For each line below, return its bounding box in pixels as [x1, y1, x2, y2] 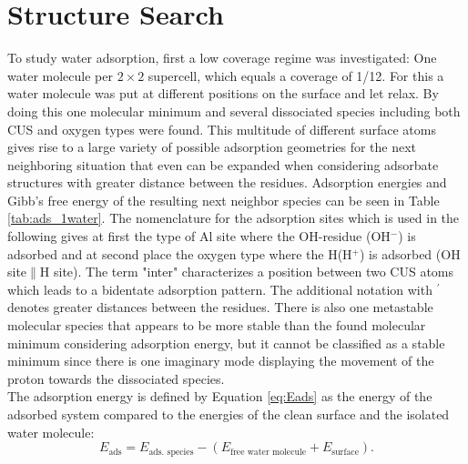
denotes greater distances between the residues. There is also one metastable [7, 298, 433, 317]
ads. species [148, 447, 194, 457]
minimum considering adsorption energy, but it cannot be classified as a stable [7, 333, 445, 352]
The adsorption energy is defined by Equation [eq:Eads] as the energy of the [7, 387, 432, 406]
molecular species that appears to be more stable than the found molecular [7, 316, 426, 335]
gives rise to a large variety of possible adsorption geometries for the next [7, 137, 417, 156]
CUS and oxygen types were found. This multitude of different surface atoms [7, 119, 436, 138]
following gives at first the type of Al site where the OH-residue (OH [7, 227, 391, 246]
